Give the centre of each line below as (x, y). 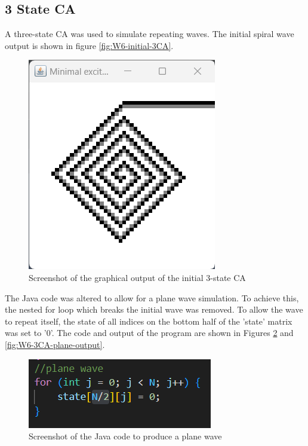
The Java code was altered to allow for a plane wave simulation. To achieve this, (152, 297)
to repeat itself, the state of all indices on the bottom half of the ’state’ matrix (149, 321)
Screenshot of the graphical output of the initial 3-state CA (137, 277)
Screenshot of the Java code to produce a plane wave (125, 436)
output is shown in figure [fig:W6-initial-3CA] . (89, 45)
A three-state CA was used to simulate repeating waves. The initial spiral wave (150, 34)
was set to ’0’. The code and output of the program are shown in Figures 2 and (149, 333)
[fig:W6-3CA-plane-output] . (55, 344)
